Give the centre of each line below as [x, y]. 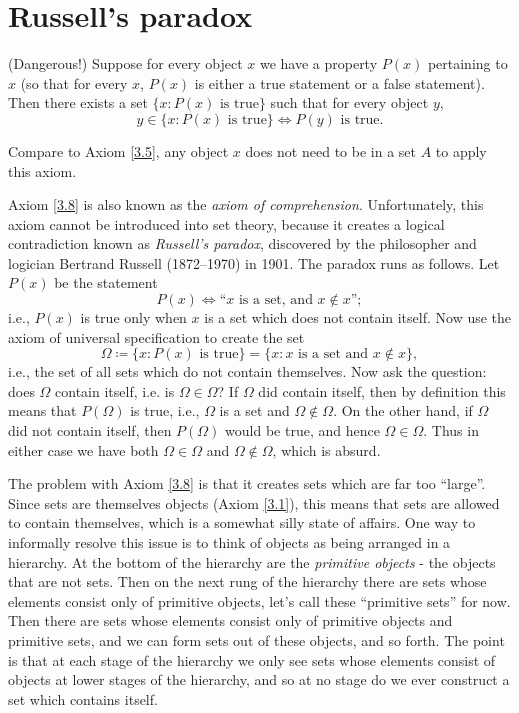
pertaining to [467, 63]
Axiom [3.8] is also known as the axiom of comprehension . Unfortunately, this [246, 204]
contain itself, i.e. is [115, 390]
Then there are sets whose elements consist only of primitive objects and [230, 620]
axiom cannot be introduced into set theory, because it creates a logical [226, 223]
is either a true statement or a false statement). [339, 82]
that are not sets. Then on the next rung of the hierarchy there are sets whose [247, 581]
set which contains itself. [83, 698]
